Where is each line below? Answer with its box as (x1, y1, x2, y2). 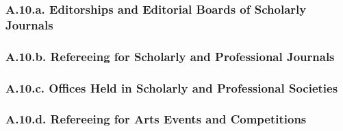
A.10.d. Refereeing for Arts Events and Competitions (5, 110, 307, 128)
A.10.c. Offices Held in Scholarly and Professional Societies (5, 79, 338, 96)
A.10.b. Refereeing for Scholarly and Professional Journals (5, 47, 335, 64)
